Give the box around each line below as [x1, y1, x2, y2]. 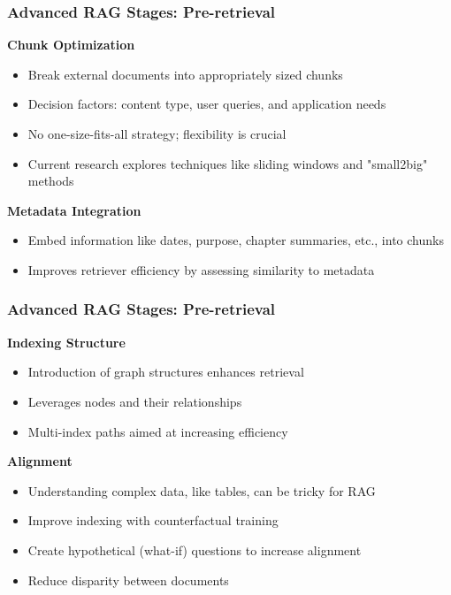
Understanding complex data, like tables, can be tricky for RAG [27, 481, 376, 500]
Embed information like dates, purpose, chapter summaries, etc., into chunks [27, 231, 444, 249]
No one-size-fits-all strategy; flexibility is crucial [27, 125, 287, 142]
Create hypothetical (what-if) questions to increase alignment [27, 540, 362, 559]
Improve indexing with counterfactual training [27, 511, 279, 530]
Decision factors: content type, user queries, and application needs [27, 95, 386, 113]
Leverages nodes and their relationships [27, 392, 242, 410]
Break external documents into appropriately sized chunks [27, 65, 343, 83]
